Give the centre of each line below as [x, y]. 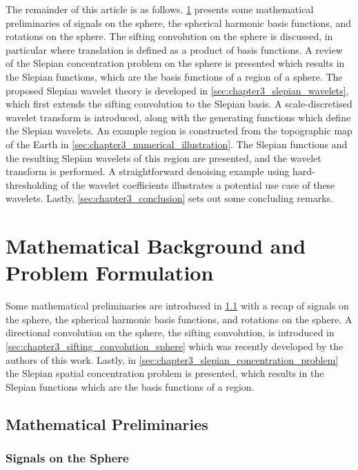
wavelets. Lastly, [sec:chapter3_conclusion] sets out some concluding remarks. [169, 198]
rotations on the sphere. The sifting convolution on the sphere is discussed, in [169, 36]
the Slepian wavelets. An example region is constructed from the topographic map [179, 131]
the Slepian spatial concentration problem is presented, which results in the [165, 373]
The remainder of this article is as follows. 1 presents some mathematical [160, 9]
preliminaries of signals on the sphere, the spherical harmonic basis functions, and [178, 22]
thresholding [32, 184]
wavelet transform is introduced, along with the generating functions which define [178, 117]
